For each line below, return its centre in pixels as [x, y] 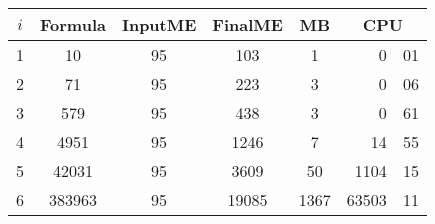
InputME [159, 24]
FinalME [247, 24]
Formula [73, 24]
